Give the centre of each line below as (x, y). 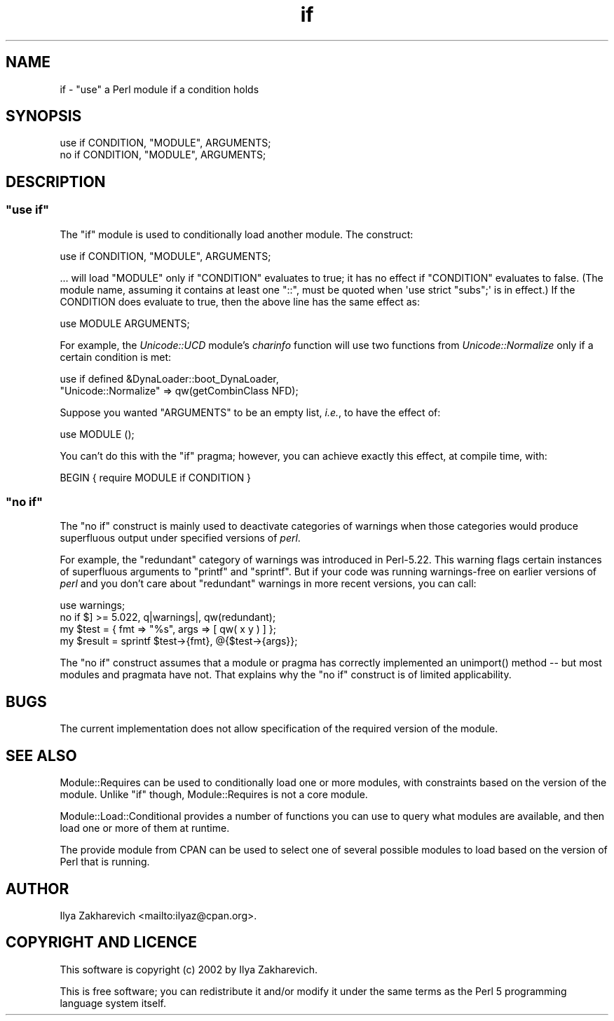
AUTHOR (37, 889)
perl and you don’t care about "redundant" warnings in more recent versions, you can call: (268, 584)
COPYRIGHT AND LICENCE (101, 943)
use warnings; (93, 605)
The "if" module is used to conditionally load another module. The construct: (237, 234)
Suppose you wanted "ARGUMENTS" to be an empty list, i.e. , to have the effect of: (250, 412)
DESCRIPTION (56, 181)
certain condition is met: (116, 357)
